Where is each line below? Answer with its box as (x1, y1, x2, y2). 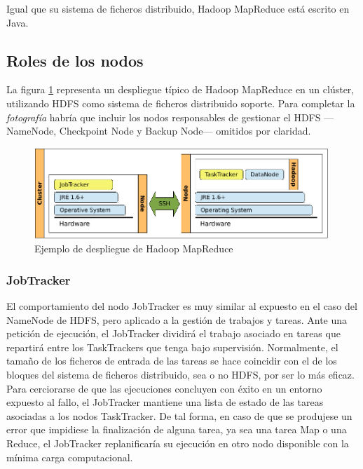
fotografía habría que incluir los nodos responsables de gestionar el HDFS (6, 109, 321, 124)
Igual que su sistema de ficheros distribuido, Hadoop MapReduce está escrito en (6, 1, 350, 15)
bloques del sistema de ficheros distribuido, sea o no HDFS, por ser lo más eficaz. (6, 367, 355, 382)
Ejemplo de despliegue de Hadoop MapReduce (34, 241, 233, 256)
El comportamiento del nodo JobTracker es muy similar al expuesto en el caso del (6, 299, 357, 313)
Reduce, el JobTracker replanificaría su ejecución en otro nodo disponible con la (6, 436, 349, 451)
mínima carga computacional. (6, 449, 133, 464)
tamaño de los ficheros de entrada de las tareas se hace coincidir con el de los (6, 353, 337, 368)
